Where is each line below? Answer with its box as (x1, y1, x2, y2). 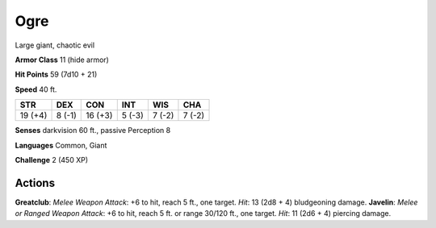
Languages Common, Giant (15, 140, 107, 150)
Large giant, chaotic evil (15, 40, 95, 50)
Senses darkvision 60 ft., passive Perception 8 (15, 126, 171, 135)
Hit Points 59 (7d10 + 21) (15, 69, 98, 80)
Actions (15, 176, 56, 189)
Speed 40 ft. (15, 85, 57, 94)
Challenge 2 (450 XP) (15, 155, 89, 164)
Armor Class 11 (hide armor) (15, 55, 109, 64)
